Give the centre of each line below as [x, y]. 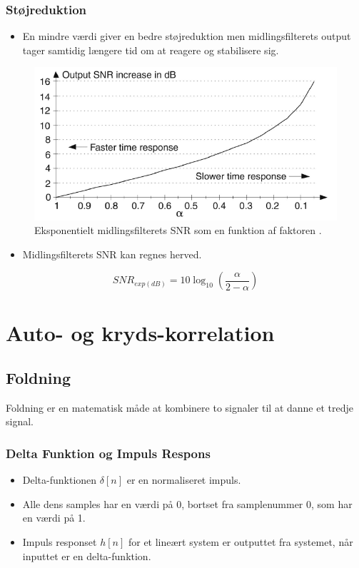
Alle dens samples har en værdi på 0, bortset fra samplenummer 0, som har [187, 503]
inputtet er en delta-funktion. [87, 556]
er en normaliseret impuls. [184, 480]
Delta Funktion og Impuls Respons [108, 453]
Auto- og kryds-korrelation [140, 332]
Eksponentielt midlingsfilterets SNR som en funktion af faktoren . [178, 230]
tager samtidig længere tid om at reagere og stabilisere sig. [151, 50]
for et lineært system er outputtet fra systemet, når [241, 542]
